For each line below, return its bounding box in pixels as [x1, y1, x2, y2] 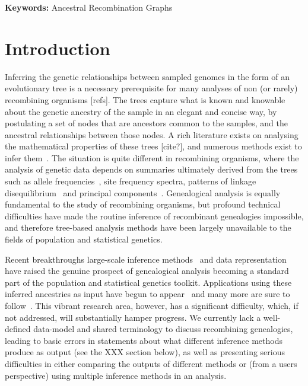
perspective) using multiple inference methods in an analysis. [5, 369, 227, 381]
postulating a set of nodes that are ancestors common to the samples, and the [5, 117, 288, 129]
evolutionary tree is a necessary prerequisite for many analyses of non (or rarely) [5, 82, 298, 94]
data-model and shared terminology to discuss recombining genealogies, [33, 323, 293, 335]
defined [5, 323, 31, 335]
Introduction [5, 36, 110, 60]
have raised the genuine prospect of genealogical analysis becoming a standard [5, 264, 289, 277]
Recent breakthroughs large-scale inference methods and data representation [5, 253, 287, 265]
